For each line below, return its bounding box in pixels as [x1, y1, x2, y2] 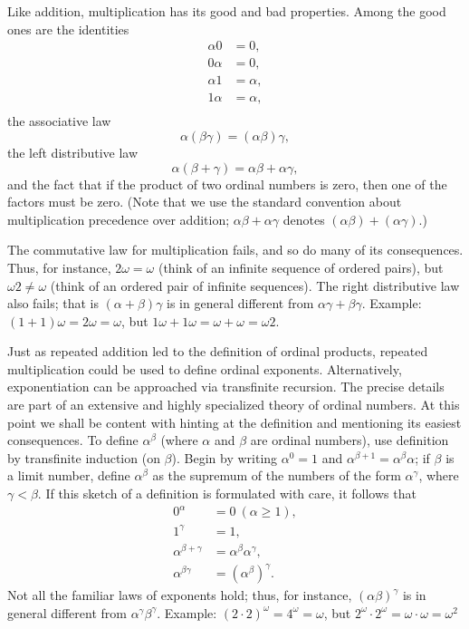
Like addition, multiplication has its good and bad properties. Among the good [7, 2, 446, 20]
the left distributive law [7, 142, 139, 161]
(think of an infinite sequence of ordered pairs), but [158, 257, 444, 276]
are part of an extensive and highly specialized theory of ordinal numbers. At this [7, 395, 460, 414]
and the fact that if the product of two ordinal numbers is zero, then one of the [7, 174, 447, 193]
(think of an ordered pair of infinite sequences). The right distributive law [50, 276, 460, 295]
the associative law [7, 111, 111, 131]
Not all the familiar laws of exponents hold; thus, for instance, [7, 585, 352, 605]
